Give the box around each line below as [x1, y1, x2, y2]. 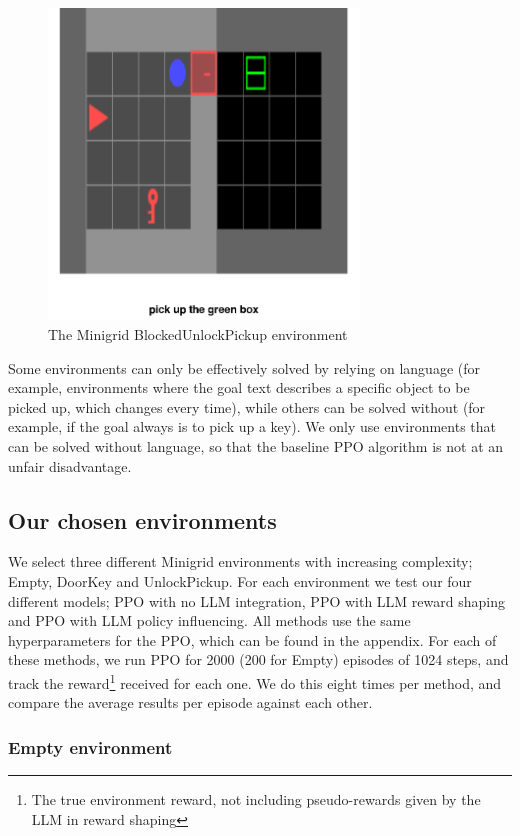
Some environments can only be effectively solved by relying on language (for [8, 357, 480, 378]
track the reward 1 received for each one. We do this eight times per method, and [8, 670, 502, 693]
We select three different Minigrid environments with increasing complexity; [8, 551, 473, 572]
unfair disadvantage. [8, 455, 132, 476]
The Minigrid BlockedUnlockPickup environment [48, 324, 348, 345]
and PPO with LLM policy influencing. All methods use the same [8, 610, 411, 631]
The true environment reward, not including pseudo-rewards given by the [31, 789, 481, 810]
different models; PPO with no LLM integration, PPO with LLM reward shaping [8, 590, 505, 611]
